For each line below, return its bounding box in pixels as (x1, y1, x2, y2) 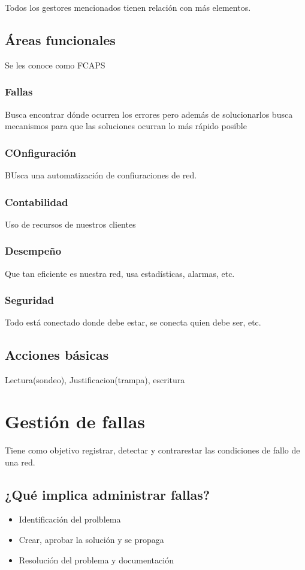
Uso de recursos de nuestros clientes (5, 217, 136, 230)
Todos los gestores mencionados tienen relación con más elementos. (5, 1, 251, 13)
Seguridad (5, 293, 54, 308)
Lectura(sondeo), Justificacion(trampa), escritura (5, 374, 185, 386)
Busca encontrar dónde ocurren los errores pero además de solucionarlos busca (5, 108, 293, 120)
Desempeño (5, 243, 62, 258)
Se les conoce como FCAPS (5, 58, 105, 71)
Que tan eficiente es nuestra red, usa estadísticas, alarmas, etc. (5, 267, 235, 279)
